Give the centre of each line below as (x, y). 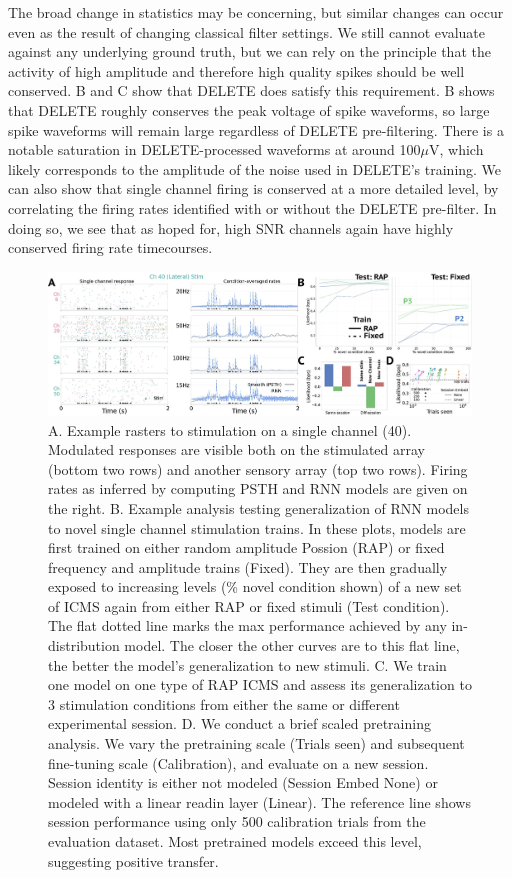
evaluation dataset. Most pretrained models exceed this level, (235, 841)
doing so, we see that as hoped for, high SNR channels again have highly (231, 227)
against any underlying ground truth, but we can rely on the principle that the (249, 51)
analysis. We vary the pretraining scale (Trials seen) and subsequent (256, 743)
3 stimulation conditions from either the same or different (224, 703)
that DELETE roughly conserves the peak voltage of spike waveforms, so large (249, 109)
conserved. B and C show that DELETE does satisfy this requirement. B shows (251, 90)
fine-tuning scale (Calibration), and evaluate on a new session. (238, 762)
